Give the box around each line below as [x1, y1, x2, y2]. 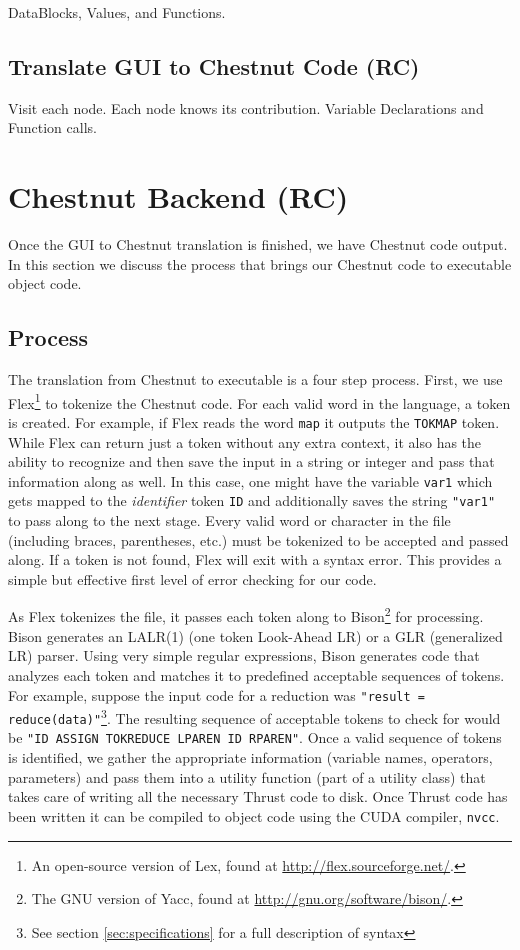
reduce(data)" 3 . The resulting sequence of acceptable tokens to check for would [8, 705, 501, 728]
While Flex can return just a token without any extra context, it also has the [8, 431, 482, 452]
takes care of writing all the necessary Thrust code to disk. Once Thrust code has [8, 786, 508, 807]
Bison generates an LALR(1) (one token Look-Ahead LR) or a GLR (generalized [8, 625, 503, 646]
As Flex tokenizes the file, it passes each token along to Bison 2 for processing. [8, 603, 484, 627]
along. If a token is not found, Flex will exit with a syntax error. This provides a [8, 549, 502, 570]
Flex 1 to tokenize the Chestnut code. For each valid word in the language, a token [8, 389, 511, 413]
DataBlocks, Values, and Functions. [8, 2, 226, 22]
